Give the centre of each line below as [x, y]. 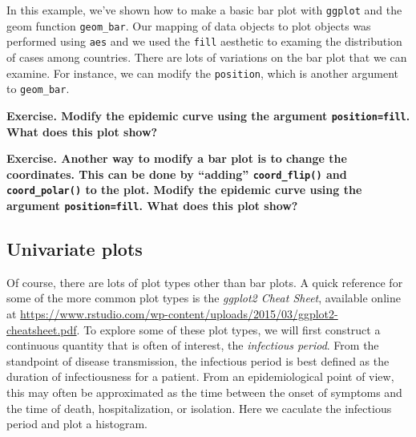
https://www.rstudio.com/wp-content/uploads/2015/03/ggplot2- [179, 314]
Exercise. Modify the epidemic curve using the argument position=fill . [208, 115]
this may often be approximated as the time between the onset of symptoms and [204, 392]
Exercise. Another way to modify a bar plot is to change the [177, 158]
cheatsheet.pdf [42, 329]
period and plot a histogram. [77, 424]
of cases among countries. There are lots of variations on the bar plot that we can [207, 57]
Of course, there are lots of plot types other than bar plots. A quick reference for [205, 282]
